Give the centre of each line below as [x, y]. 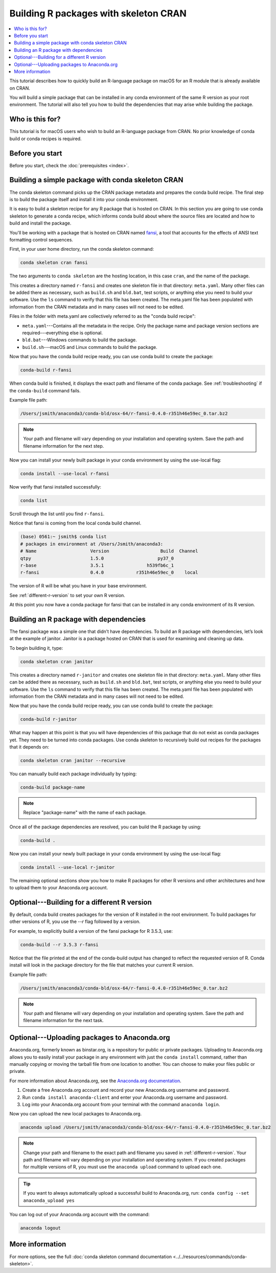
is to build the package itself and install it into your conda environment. [84, 199]
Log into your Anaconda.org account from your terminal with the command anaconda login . [121, 1104]
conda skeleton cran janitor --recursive [73, 761]
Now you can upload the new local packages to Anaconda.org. [76, 1114]
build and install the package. [40, 223]
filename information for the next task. [64, 1020]
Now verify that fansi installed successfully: [55, 487]
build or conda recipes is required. [45, 139]
